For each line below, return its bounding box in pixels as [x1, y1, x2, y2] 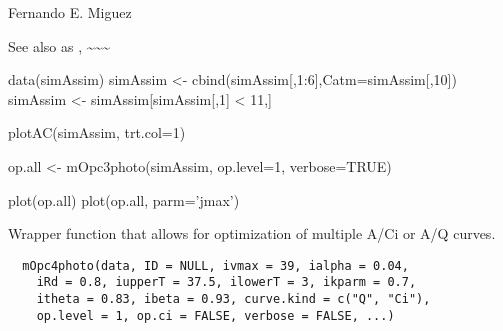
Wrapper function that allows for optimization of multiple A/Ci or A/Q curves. [8, 223, 496, 244]
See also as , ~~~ [8, 35, 111, 56]
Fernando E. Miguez [8, 2, 132, 22]
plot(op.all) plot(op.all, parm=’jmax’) [8, 189, 240, 210]
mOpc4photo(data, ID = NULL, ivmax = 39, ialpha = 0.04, [22, 258, 409, 273]
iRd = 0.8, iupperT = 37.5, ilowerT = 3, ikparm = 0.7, [36, 275, 417, 290]
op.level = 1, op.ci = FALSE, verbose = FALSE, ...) [36, 308, 395, 323]
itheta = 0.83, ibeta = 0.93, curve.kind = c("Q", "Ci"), [36, 292, 431, 307]
